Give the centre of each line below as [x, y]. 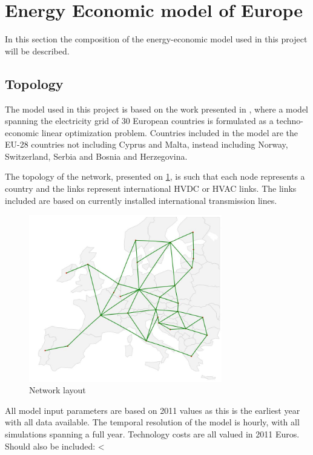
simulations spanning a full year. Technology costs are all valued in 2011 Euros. [152, 434]
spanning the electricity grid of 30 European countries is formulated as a [139, 121]
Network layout [58, 390]
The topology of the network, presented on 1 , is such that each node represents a [155, 176]
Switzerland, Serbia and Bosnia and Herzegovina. [96, 156]
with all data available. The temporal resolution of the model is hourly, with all [152, 422]
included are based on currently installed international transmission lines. [141, 200]
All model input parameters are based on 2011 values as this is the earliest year [153, 410]
